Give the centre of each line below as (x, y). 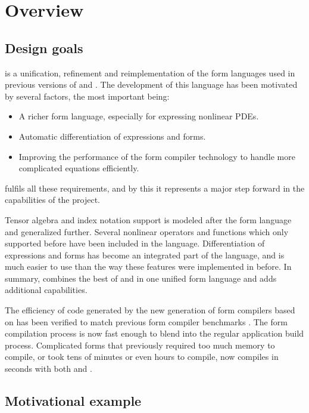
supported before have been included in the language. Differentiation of (135, 243)
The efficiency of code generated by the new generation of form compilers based (150, 310)
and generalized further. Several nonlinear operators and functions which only (147, 231)
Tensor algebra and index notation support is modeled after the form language (148, 219)
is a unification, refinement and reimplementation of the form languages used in (150, 73)
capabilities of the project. (52, 200)
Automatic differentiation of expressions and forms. (112, 136)
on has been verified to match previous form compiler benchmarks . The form (146, 321)
